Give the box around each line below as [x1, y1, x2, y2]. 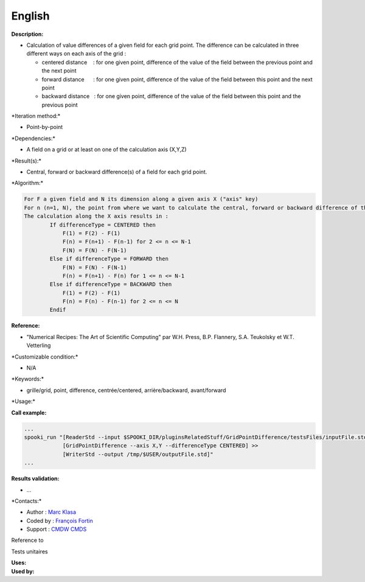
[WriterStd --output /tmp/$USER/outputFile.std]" [62, 451, 214, 458]
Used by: [11, 567, 35, 575]
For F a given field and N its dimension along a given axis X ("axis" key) [24, 195, 259, 203]
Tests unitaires [11, 548, 48, 555]
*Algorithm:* [11, 180, 44, 187]
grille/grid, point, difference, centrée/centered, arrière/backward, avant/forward [26, 387, 226, 394]
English [11, 9, 50, 23]
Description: [11, 30, 44, 38]
